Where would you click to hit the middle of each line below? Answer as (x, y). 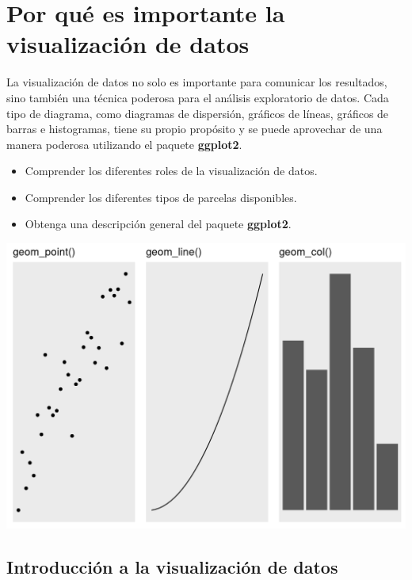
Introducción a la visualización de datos (172, 566)
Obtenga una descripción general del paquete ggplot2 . (158, 224)
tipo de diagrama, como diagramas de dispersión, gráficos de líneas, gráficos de (198, 113)
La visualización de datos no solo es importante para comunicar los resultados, (197, 82)
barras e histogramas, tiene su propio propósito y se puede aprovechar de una (195, 129)
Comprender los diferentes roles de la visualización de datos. (171, 171)
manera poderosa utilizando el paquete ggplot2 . (124, 144)
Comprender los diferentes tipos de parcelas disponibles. (161, 197)
